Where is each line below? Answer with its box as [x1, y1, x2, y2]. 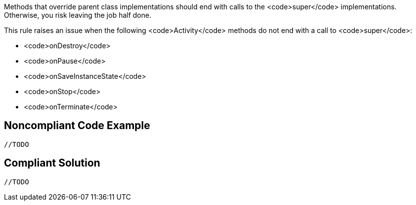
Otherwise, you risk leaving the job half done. [4, 11, 152, 19]
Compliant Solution [4, 157, 100, 170]
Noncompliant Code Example [4, 119, 150, 132]
